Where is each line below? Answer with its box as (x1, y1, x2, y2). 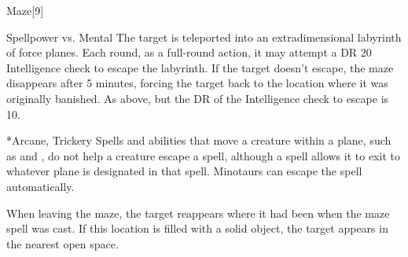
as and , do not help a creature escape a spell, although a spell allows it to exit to (6, 147, 400, 163)
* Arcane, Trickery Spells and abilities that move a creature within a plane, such (6, 132, 391, 149)
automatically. (6, 178, 75, 194)
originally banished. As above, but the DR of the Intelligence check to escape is (6, 90, 389, 106)
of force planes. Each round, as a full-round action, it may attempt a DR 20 (6, 44, 372, 61)
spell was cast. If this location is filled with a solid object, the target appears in (6, 220, 388, 237)
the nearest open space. (6, 235, 119, 251)
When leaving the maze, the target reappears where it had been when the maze (6, 204, 390, 221)
